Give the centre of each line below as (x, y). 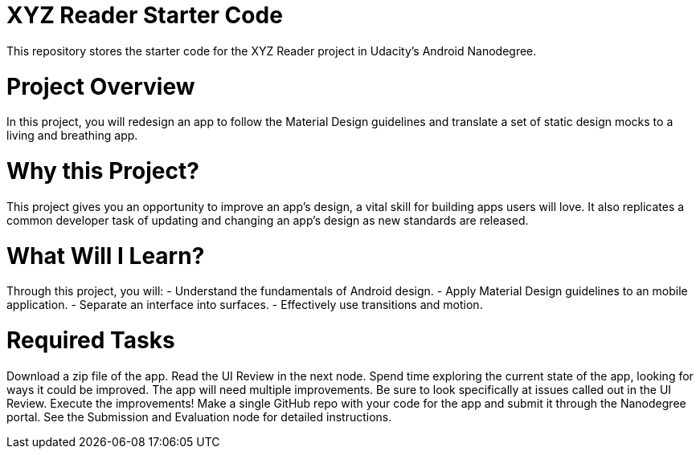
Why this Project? (103, 171)
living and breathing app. (72, 136)
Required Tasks (91, 340)
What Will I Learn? (106, 256)
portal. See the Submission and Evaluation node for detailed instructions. (199, 416)
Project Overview (101, 86)
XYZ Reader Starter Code (145, 15)
